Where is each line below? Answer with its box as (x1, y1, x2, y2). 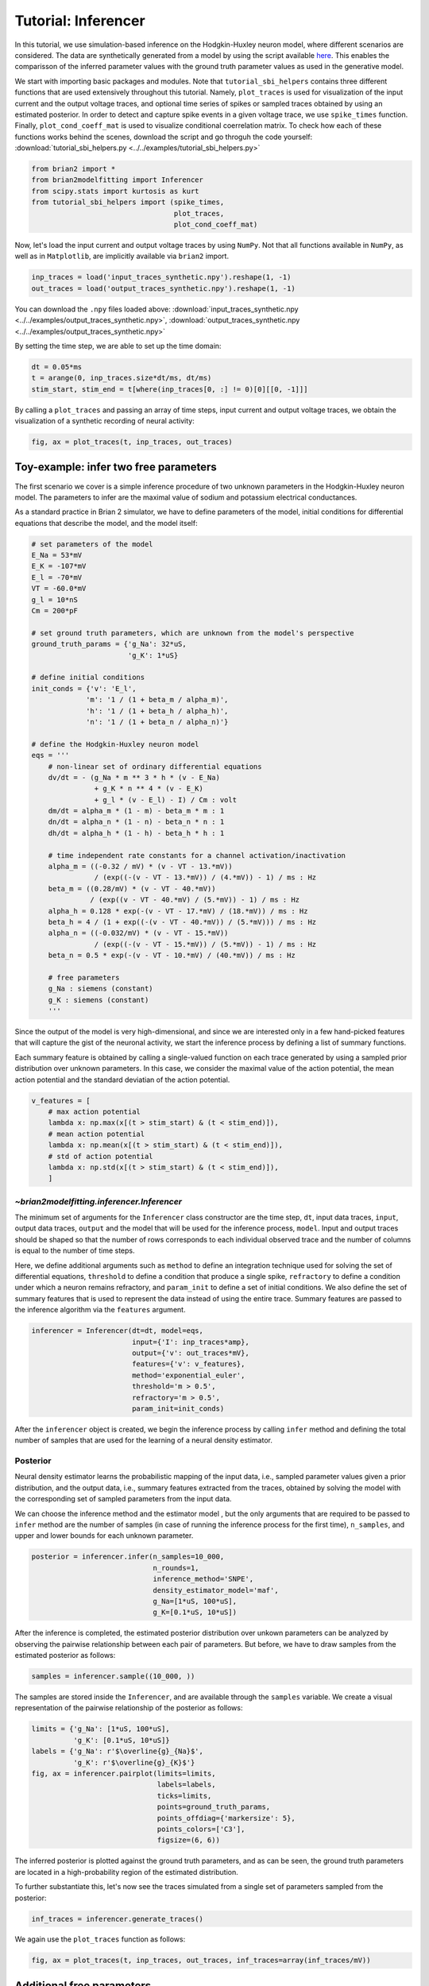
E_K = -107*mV (31, 562, 87, 571)
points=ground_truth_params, (157, 1802, 271, 1811)
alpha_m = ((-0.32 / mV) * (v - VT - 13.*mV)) (48, 862, 234, 871)
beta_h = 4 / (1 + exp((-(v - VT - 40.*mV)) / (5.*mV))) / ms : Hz (48, 918, 317, 926)
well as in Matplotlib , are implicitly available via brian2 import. (14, 251, 230, 261)
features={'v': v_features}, (131, 1359, 245, 1369)
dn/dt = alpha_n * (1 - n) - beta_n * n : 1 (48, 817, 225, 826)
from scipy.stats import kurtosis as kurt (31, 187, 199, 195)
